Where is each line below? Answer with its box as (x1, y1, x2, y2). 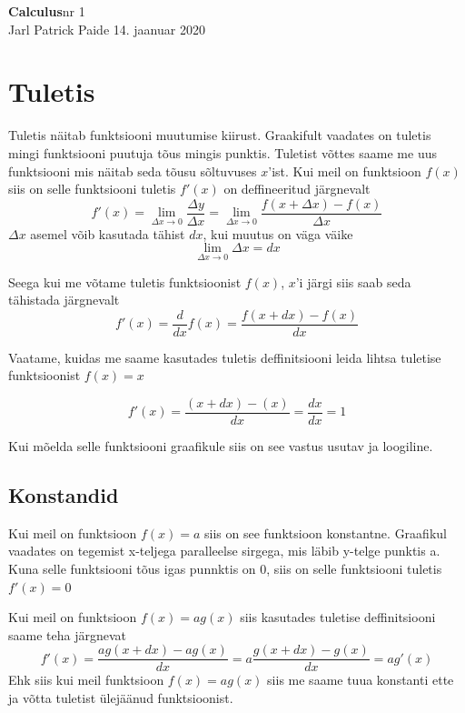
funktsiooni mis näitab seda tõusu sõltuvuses (8, 161, 257, 180)
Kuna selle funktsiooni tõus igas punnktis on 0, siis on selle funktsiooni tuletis (8, 559, 442, 578)
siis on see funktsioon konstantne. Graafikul (204, 523, 447, 542)
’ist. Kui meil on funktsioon (268, 161, 421, 180)
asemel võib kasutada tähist (30, 224, 185, 243)
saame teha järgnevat (8, 625, 126, 644)
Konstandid (8, 481, 119, 509)
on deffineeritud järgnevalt (223, 179, 371, 198)
